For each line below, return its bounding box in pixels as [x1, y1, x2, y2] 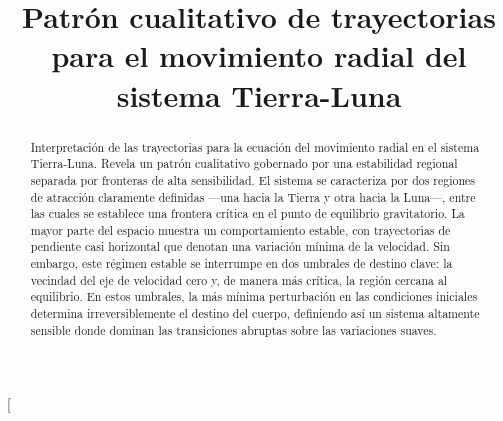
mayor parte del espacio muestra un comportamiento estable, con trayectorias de [30, 221, 451, 238]
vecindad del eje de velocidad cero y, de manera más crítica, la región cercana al [30, 271, 448, 288]
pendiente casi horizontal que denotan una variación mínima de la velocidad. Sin [30, 238, 450, 255]
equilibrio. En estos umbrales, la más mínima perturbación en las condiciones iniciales [30, 288, 478, 305]
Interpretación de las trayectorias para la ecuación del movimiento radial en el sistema [30, 138, 480, 155]
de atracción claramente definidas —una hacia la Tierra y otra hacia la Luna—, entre [30, 188, 476, 205]
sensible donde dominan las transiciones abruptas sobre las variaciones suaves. [30, 321, 437, 338]
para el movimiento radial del [51, 35, 467, 76]
